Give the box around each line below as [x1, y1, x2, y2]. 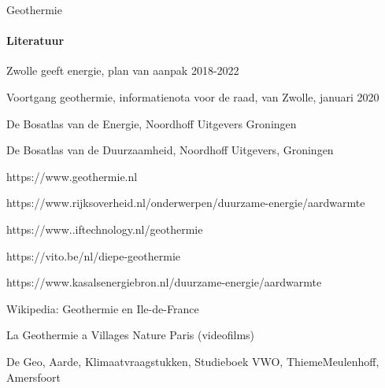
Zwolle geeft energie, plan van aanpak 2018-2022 [6, 62, 239, 79]
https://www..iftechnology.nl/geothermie [6, 220, 203, 237]
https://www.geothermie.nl [6, 168, 138, 184]
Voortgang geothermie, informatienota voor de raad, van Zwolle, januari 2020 [6, 88, 379, 105]
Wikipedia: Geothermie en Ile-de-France [6, 300, 199, 316]
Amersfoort [6, 368, 61, 385]
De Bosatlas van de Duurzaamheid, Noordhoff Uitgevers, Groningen [6, 142, 334, 158]
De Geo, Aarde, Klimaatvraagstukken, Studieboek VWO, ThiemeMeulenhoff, [6, 353, 379, 369]
